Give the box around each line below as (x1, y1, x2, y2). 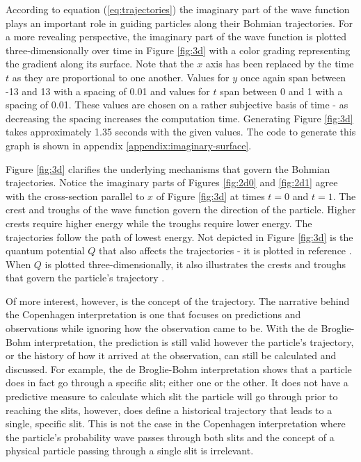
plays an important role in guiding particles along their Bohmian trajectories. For (6, 15, 353, 30)
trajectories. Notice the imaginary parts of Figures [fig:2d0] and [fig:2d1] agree (6, 175, 338, 190)
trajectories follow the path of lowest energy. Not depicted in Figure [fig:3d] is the (6, 229, 353, 244)
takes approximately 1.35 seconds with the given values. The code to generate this (6, 124, 356, 139)
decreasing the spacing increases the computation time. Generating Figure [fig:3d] (6, 110, 353, 125)
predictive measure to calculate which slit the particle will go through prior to (6, 389, 338, 404)
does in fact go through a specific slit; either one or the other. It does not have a (6, 375, 348, 390)
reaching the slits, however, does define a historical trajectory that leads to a (6, 402, 332, 417)
